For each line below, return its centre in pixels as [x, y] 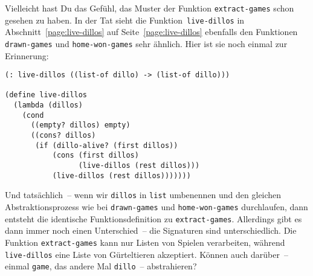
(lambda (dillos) [48, 105]
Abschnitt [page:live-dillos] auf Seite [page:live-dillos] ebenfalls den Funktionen [151, 32]
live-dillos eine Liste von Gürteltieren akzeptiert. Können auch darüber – [147, 254]
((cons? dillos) [63, 136]
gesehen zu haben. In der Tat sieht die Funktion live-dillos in [125, 20]
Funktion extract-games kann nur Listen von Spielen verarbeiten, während [145, 242]
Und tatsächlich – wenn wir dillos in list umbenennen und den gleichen [143, 195]
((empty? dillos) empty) [80, 125]
